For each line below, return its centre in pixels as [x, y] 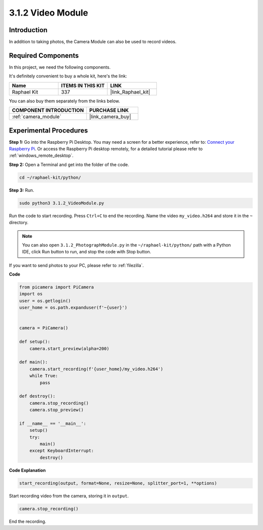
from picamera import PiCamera [57, 287]
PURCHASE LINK [109, 111]
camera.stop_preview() [56, 410]
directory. [19, 223]
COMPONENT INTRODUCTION [48, 111]
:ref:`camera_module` [37, 117]
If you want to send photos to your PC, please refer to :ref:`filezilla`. [76, 265]
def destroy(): [37, 396]
